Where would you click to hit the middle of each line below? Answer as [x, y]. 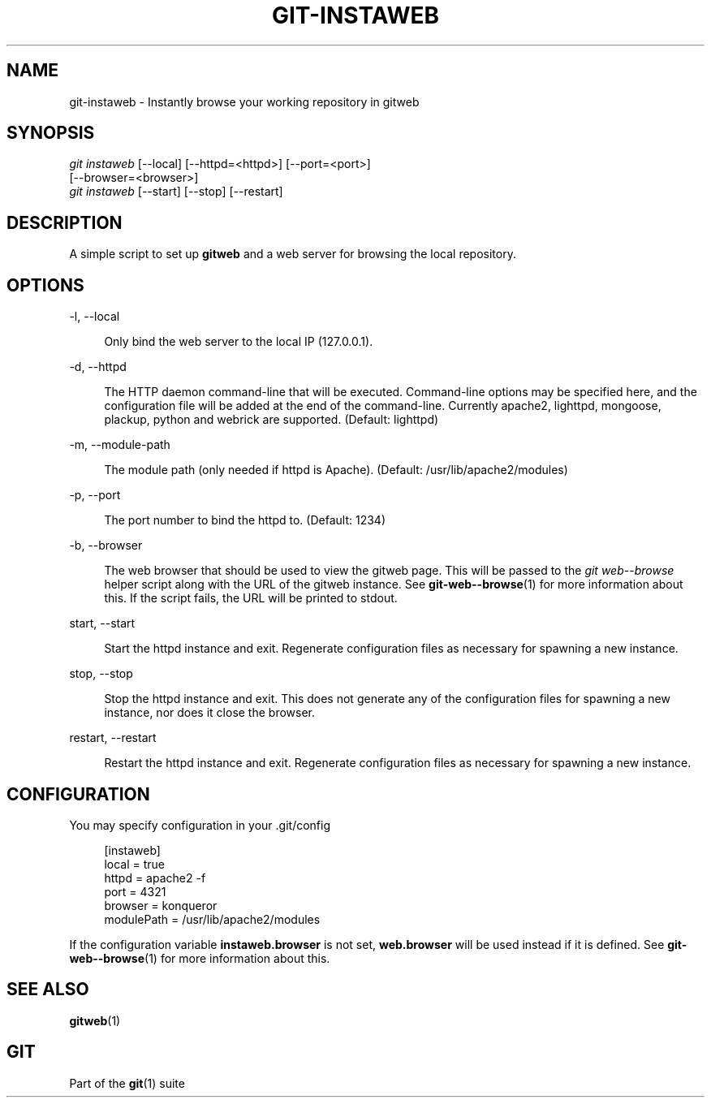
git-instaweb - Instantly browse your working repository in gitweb [244, 101]
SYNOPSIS [51, 133]
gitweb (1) [95, 1020]
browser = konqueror [161, 905]
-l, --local [95, 317]
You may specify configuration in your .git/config [200, 825]
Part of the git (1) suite [127, 1083]
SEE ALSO [48, 990]
